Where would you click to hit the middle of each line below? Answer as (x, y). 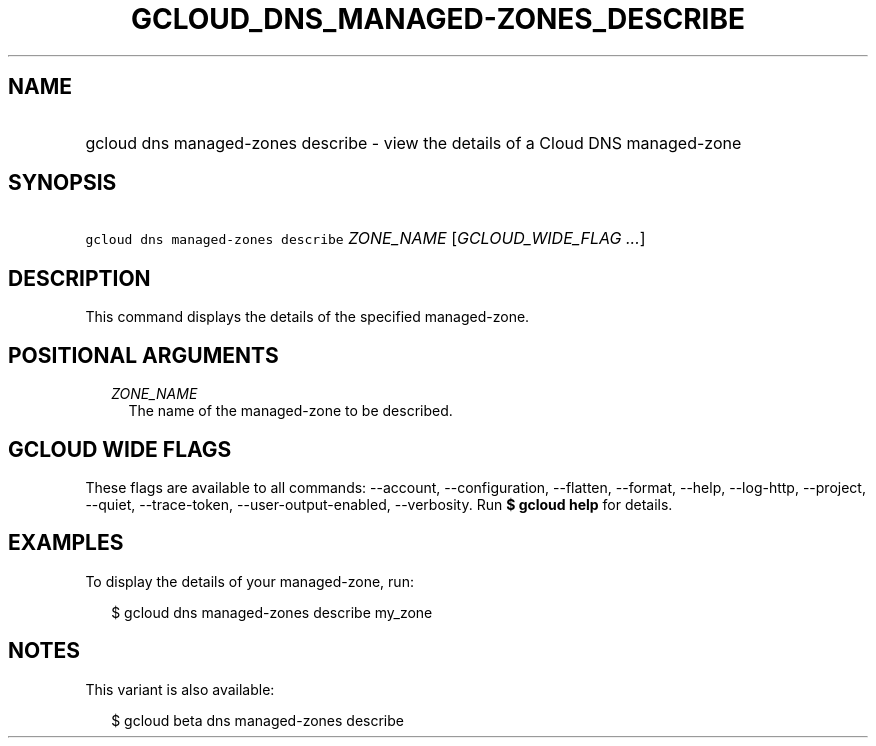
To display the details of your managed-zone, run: (249, 581)
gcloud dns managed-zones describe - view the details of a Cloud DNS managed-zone (413, 142)
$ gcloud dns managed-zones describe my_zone (272, 612)
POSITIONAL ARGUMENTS (143, 355)
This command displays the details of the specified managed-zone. (307, 317)
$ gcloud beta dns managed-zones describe (257, 720)
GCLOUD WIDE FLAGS (120, 449)
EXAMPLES (66, 543)
